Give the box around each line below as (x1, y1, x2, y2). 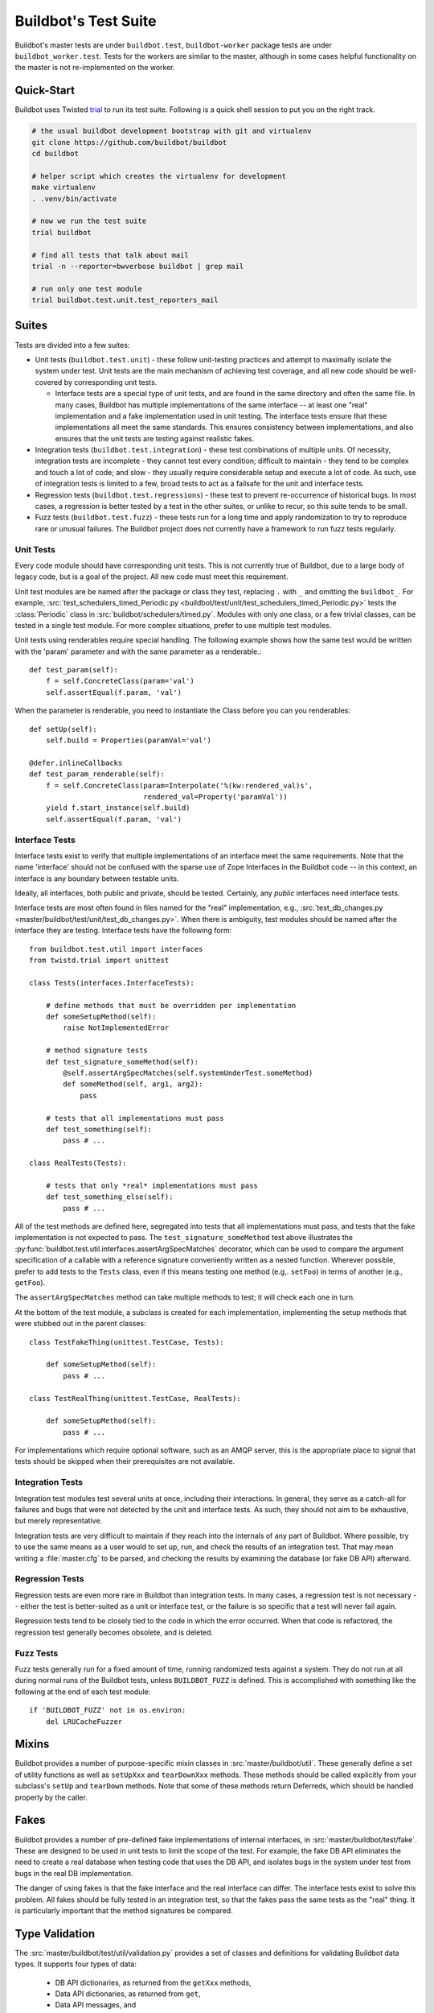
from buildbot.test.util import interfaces (29, 944, 203, 953)
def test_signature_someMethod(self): (45, 1057, 199, 1066)
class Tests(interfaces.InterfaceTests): (29, 978, 194, 987)
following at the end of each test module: (14, 1687, 151, 1697)
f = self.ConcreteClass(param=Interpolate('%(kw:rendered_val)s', (45, 781, 313, 790)
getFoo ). (14, 1277, 46, 1288)
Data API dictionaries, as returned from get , (55, 1989, 201, 1999)
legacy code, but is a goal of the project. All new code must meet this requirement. (14, 572, 289, 581)
